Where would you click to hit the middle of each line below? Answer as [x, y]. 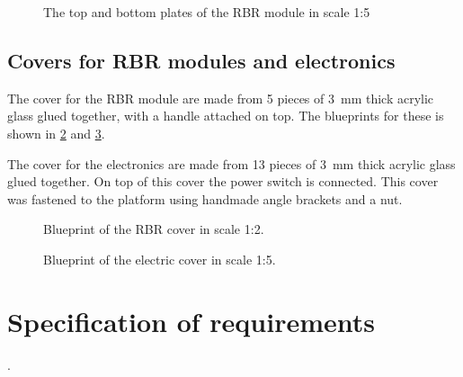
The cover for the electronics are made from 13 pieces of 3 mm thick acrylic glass [231, 163]
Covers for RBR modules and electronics [201, 60]
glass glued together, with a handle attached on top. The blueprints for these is [226, 116]
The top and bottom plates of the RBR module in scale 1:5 [207, 12]
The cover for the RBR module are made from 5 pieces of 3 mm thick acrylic [221, 98]
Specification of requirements [191, 321]
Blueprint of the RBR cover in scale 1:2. [154, 229]
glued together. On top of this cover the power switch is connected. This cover [223, 181]
